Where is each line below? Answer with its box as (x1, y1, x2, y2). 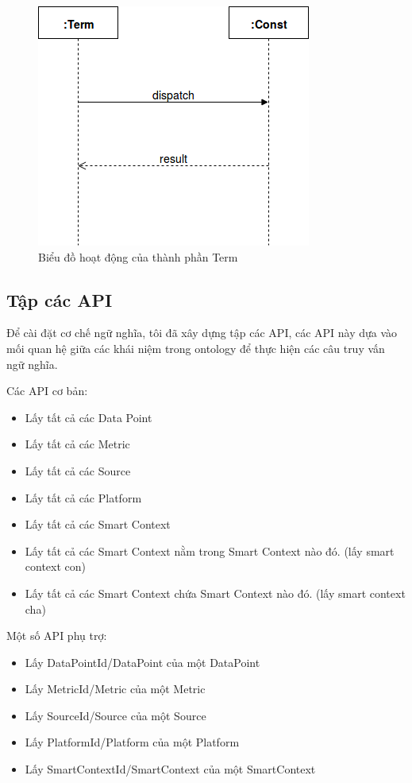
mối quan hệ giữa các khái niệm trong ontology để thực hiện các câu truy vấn (6, 339, 385, 356)
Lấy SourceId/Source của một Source (25, 707, 206, 723)
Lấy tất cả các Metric (25, 436, 130, 452)
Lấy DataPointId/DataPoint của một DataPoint (25, 653, 260, 670)
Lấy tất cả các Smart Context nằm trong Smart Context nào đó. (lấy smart (25, 542, 395, 559)
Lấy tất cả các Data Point (25, 409, 152, 425)
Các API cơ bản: (6, 382, 88, 399)
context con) (25, 558, 87, 575)
